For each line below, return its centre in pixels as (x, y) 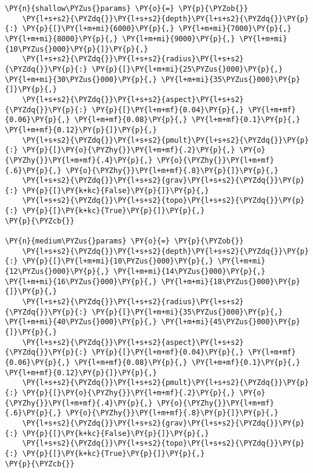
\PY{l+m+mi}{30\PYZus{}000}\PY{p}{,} (81, 79)
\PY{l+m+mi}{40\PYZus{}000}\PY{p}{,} (81, 322)
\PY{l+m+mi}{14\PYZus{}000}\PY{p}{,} (189, 272)
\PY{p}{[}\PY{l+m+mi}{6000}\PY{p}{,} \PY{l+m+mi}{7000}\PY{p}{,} (157, 29)
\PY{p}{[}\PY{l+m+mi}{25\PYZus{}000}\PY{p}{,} (187, 69)
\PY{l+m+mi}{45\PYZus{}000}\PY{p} (231, 322)
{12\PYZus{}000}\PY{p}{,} (57, 272)
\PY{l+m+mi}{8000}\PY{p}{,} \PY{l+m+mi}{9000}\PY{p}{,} (120, 39)
